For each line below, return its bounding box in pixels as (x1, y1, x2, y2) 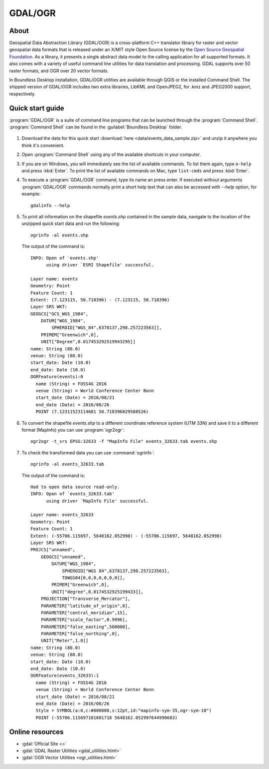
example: (21, 191, 41, 197)
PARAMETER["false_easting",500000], (40, 624, 131, 630)
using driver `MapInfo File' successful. (46, 498, 149, 504)
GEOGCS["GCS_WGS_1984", (30, 311, 89, 317)
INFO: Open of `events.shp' (30, 255, 99, 261)
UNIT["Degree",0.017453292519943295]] (40, 339, 136, 345)
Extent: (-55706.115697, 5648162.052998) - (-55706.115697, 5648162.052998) (30, 533, 223, 539)
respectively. (9, 90, 36, 97)
